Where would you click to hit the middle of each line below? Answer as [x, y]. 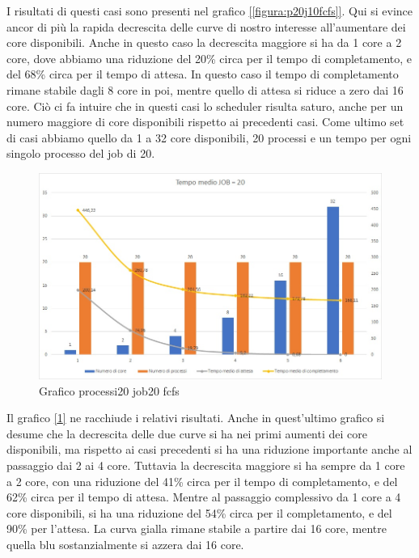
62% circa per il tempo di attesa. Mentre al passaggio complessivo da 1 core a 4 [204, 497]
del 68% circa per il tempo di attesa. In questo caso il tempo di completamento [203, 74]
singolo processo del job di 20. [81, 153]
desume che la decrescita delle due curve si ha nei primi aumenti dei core [187, 433]
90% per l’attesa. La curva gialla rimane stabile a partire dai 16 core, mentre [197, 528]
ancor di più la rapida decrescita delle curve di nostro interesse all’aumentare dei [206, 26]
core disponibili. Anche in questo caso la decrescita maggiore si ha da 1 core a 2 [204, 42]
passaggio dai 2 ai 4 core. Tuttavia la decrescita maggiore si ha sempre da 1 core [206, 465]
